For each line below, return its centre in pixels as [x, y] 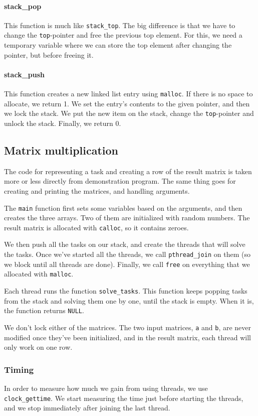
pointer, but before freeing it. [49, 54]
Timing [19, 369]
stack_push [25, 74]
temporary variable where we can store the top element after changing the [118, 45]
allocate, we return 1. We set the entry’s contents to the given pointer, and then [127, 103]
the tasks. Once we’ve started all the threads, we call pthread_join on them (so [127, 254]
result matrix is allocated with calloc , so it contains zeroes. [96, 227]
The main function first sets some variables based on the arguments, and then [123, 207]
